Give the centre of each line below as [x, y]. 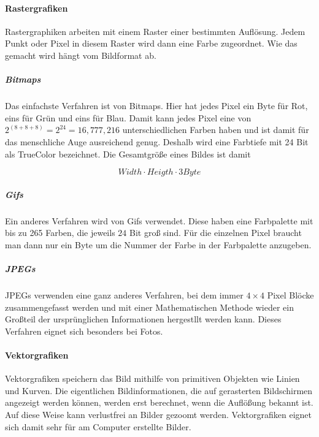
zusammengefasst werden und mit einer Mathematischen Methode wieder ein [149, 307]
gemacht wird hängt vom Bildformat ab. [81, 55]
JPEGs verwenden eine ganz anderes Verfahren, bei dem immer [124, 295]
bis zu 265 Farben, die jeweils [60, 233]
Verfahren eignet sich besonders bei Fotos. [84, 331]
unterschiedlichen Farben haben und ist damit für [216, 130]
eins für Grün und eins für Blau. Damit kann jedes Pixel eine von [128, 117]
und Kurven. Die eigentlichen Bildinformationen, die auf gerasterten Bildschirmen [159, 390]
